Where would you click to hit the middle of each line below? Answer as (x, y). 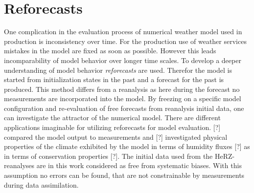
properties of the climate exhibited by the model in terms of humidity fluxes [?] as (127, 146)
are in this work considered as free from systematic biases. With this (139, 165)
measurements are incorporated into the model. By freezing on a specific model (123, 98)
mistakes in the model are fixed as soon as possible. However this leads (110, 51)
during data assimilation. (41, 184)
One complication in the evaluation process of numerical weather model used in (123, 32)
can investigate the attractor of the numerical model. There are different (112, 118)
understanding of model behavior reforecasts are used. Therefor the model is (118, 70)
